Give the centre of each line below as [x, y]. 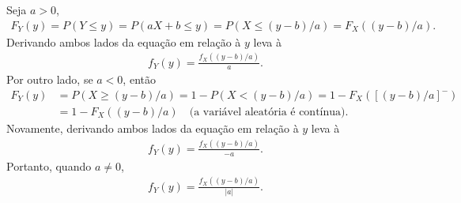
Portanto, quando [49, 165]
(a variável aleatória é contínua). [269, 113]
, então [139, 79]
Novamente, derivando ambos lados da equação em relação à [153, 128]
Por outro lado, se [50, 79]
